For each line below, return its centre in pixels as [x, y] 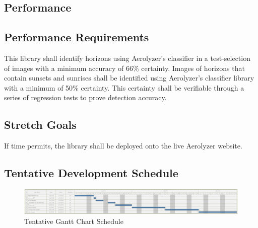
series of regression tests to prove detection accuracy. [85, 97]
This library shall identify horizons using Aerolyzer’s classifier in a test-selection [127, 58]
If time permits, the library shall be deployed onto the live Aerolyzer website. [123, 146]
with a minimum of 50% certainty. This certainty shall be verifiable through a [124, 87]
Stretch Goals [40, 125]
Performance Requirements [77, 37]
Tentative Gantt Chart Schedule [74, 221]
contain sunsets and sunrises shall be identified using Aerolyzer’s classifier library [129, 78]
